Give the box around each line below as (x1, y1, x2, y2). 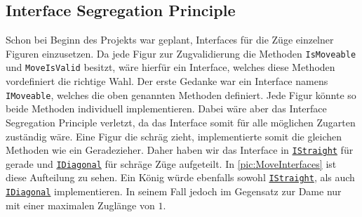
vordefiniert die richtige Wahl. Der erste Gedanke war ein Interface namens (6, 74, 328, 88)
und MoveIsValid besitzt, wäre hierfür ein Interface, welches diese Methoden (6, 60, 335, 74)
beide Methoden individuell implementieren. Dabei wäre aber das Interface (6, 101, 327, 116)
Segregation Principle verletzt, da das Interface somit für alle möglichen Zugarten (6, 114, 356, 129)
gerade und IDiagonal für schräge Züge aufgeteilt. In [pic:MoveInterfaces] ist (6, 156, 337, 171)
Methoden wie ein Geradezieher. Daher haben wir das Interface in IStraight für (6, 143, 354, 157)
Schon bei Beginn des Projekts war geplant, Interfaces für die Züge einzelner (6, 32, 334, 47)
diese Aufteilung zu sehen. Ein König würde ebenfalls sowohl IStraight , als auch (6, 170, 355, 185)
